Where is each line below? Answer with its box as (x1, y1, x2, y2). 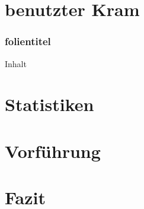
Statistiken (5, 92, 94, 116)
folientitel (5, 34, 51, 49)
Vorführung (5, 138, 101, 163)
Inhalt (5, 57, 27, 69)
